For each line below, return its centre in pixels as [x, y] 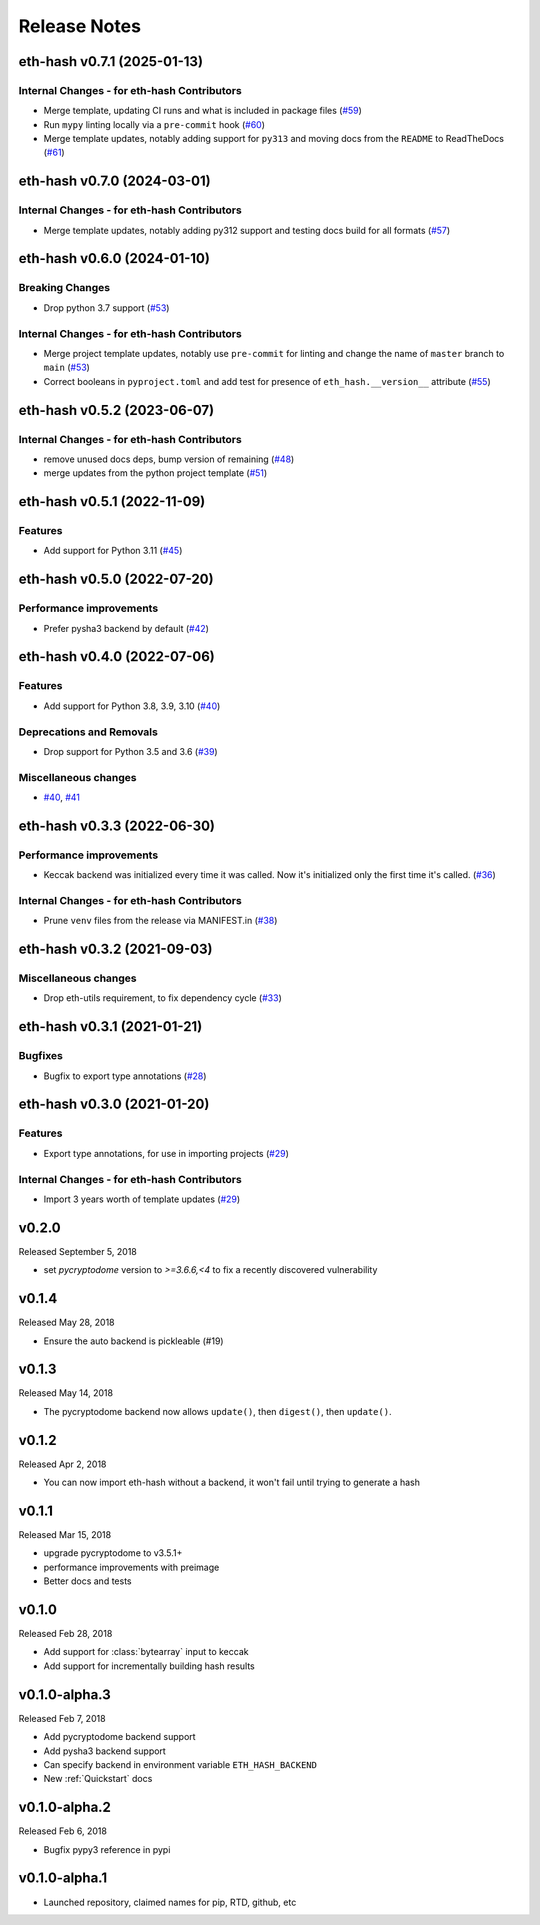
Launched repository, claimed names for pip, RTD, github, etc [170, 1902]
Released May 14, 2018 [66, 1393]
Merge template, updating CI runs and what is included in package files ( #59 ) [202, 111]
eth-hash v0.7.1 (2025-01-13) [111, 61]
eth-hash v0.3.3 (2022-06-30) [116, 825]
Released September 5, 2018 [77, 1251]
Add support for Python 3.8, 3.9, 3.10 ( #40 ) [132, 706]
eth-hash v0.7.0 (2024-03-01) [114, 181]
